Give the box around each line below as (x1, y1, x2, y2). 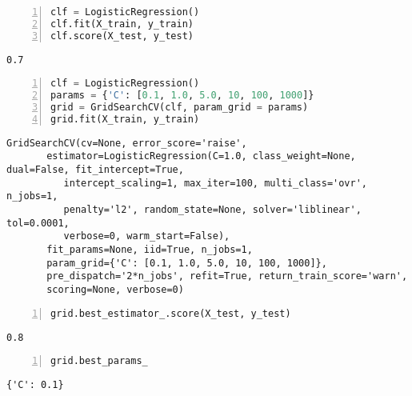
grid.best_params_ (50, 355, 148, 367)
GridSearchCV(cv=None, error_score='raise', (6, 137, 247, 149)
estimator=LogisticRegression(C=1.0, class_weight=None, (46, 150, 356, 162)
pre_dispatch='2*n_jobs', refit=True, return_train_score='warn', (46, 270, 408, 282)
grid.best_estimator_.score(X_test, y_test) (50, 307, 291, 319)
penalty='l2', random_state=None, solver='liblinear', (63, 204, 362, 216)
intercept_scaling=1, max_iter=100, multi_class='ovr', (63, 177, 368, 189)
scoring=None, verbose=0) (46, 284, 184, 295)
